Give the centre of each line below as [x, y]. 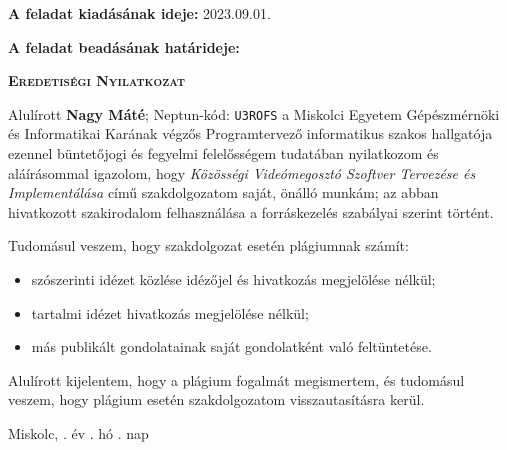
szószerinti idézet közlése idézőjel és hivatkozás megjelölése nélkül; [233, 279]
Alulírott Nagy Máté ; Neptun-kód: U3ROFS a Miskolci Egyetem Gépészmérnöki [254, 113]
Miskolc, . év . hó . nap [78, 432]
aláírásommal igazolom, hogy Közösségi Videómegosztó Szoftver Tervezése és [242, 172]
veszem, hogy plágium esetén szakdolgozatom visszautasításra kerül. [216, 399]
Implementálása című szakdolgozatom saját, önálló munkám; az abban [223, 192]
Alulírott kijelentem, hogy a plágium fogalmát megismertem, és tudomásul [236, 379]
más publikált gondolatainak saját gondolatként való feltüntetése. [231, 346]
